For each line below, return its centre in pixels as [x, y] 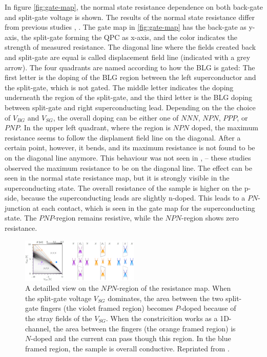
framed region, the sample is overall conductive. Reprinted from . [127, 348]
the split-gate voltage [58, 298]
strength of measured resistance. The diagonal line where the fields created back [130, 47]
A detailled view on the [62, 288]
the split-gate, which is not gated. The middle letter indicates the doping [119, 87]
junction [18, 207]
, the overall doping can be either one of [116, 117]
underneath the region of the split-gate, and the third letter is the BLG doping [129, 97]
